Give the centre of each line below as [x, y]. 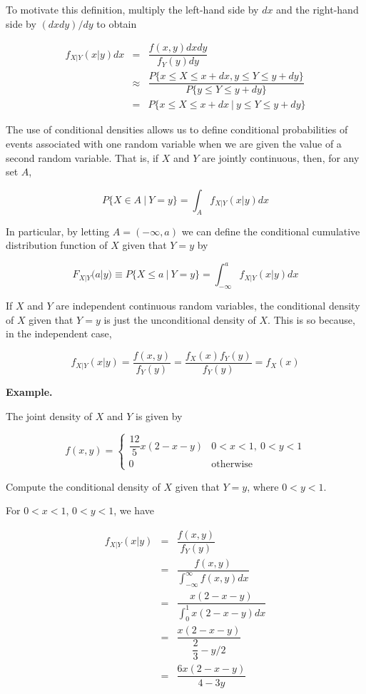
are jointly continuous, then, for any [281, 157]
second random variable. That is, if [82, 157]
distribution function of [57, 245]
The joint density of [49, 415]
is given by [159, 415]
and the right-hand [317, 9]
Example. [29, 391]
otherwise [232, 465]
